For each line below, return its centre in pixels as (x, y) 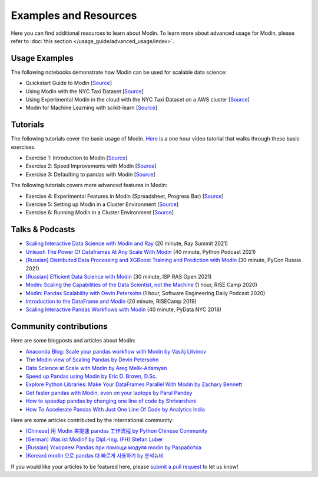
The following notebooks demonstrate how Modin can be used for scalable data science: (119, 72)
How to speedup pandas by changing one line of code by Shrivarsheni (111, 401)
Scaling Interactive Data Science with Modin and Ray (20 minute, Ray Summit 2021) (127, 244)
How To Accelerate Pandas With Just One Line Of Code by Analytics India (115, 409)
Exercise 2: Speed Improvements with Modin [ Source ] (91, 166)
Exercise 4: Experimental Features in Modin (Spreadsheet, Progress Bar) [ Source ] (125, 196)
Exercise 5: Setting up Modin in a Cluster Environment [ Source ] (102, 204)
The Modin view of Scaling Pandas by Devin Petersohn (92, 360)
